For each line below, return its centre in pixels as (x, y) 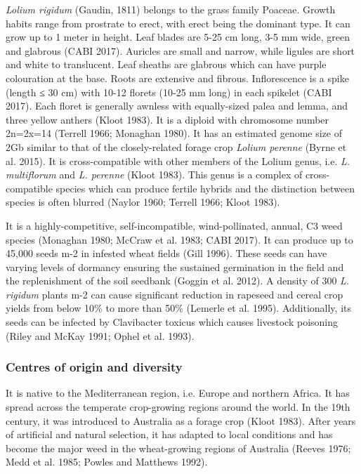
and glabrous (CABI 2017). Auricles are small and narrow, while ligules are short (180, 50)
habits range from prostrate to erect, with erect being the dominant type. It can (178, 23)
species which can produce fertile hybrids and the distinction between (205, 188)
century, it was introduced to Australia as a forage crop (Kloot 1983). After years (181, 420)
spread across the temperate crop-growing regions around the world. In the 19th (178, 407)
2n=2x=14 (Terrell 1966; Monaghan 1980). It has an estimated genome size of (174, 133)
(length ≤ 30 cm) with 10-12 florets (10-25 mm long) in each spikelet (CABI (169, 92)
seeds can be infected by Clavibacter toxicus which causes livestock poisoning (172, 322)
